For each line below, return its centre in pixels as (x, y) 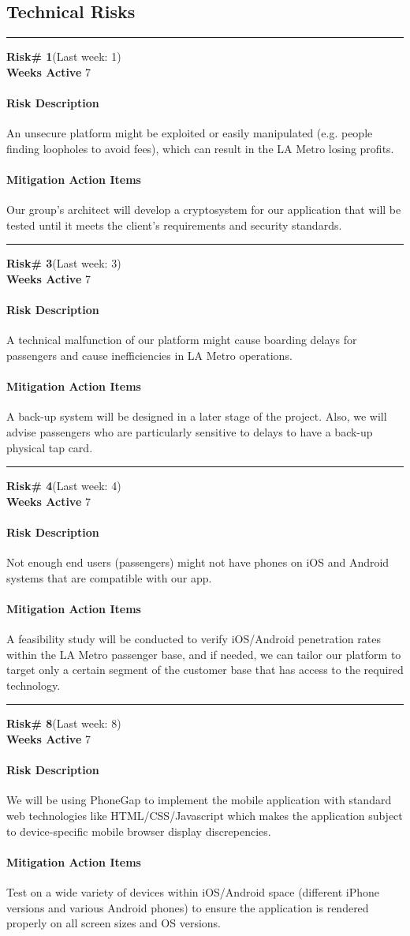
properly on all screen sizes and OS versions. (114, 923)
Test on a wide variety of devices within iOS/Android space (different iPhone (193, 892)
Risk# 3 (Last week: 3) (64, 263)
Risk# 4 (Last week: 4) (64, 486)
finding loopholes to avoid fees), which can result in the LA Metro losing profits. (200, 148)
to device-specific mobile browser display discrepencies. (139, 831)
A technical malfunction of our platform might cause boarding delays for (182, 340)
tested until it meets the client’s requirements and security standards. (174, 225)
